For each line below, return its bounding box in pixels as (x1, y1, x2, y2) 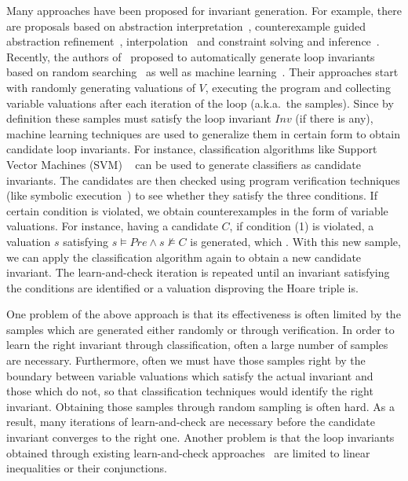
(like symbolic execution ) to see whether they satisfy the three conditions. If (6, 187, 377, 204)
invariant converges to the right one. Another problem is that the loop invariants (6, 429, 395, 446)
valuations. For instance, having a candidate (6, 218, 218, 234)
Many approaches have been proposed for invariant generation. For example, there (6, 2, 402, 18)
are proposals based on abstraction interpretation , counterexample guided (6, 17, 366, 34)
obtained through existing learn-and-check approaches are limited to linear (6, 444, 370, 461)
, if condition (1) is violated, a (229, 218, 374, 234)
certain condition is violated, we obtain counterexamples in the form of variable (6, 202, 388, 218)
